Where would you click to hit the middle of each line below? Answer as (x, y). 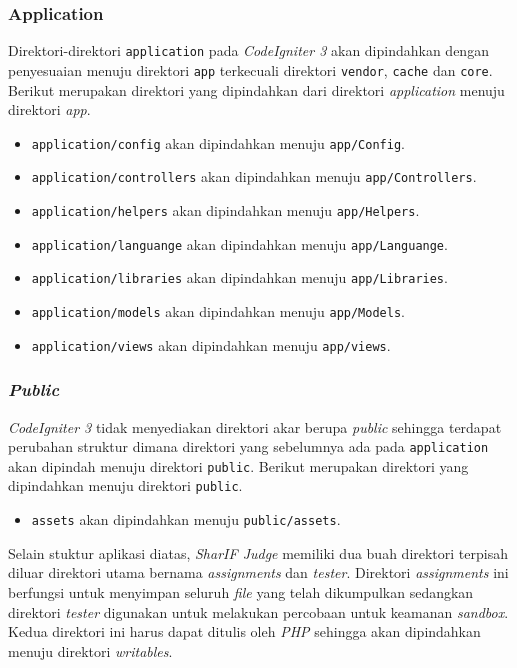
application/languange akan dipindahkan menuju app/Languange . (239, 243)
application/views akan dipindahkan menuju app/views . (211, 344)
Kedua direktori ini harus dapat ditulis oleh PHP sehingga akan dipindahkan (244, 631)
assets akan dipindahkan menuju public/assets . (186, 519)
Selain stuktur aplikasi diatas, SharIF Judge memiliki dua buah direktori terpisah (258, 552)
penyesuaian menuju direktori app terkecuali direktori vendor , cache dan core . (250, 69)
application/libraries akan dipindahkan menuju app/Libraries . (239, 277)
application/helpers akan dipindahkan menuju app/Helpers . (225, 210)
